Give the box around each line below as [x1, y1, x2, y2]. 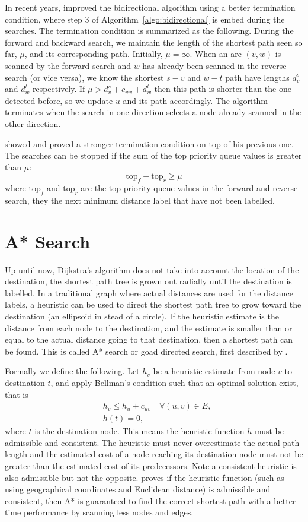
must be [254, 425, 284, 437]
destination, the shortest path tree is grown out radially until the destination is [5, 275, 292, 287]
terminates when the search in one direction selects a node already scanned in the [5, 106, 301, 118]
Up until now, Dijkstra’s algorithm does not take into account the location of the [5, 263, 299, 276]
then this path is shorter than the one [154, 83, 291, 95]
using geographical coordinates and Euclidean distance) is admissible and [5, 483, 271, 495]
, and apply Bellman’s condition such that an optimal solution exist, [50, 376, 299, 388]
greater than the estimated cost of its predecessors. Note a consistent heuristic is [5, 460, 297, 472]
